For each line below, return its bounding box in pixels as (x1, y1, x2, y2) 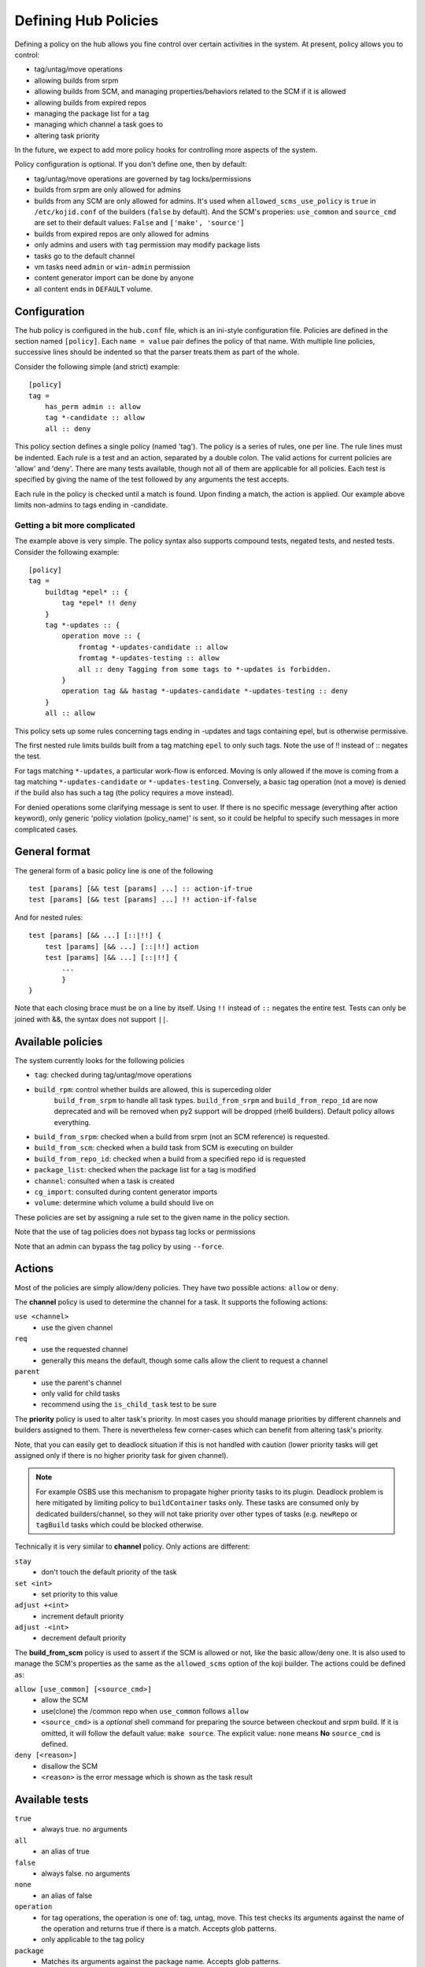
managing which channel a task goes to (34, 120, 164, 129)
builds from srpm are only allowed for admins (34, 185, 181, 194)
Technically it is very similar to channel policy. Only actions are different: (14, 1542, 251, 1552)
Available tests (14, 1792, 89, 1806)
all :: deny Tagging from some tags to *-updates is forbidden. (78, 665, 332, 674)
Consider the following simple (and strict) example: (14, 362, 180, 371)
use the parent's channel (41, 1378, 122, 1387)
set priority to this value (41, 1589, 118, 1599)
